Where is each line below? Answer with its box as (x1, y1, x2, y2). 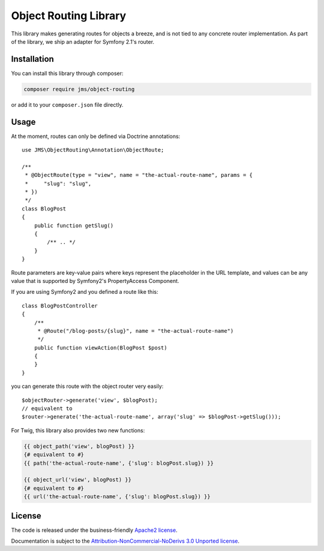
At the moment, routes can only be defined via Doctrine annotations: (11, 133, 181, 140)
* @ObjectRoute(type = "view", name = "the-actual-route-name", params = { (25, 171, 253, 179)
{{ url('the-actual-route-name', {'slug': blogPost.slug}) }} (23, 493, 211, 500)
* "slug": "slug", (25, 180, 92, 187)
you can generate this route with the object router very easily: (11, 383, 164, 390)
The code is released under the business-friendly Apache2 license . (11, 526, 178, 534)
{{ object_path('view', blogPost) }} (23, 442, 135, 450)
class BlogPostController (22, 302, 98, 309)
